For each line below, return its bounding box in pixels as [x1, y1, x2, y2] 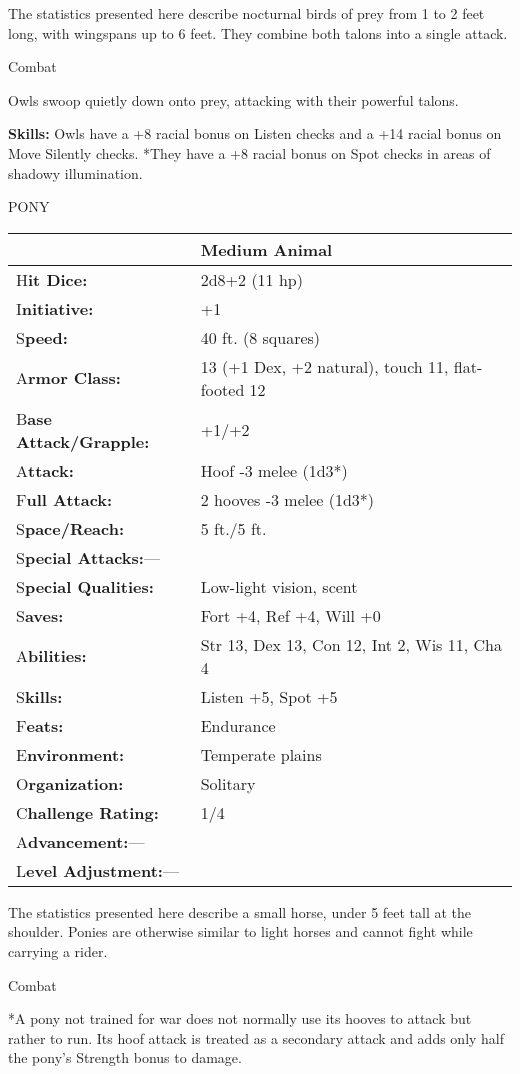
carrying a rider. [8, 940, 108, 961]
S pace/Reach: [16, 516, 125, 540]
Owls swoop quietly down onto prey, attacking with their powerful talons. [8, 89, 459, 110]
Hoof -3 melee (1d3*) [200, 458, 348, 482]
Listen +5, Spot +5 [200, 684, 338, 708]
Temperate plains [200, 742, 322, 766]
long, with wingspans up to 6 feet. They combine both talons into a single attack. [8, 22, 508, 43]
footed [200, 377, 245, 401]
